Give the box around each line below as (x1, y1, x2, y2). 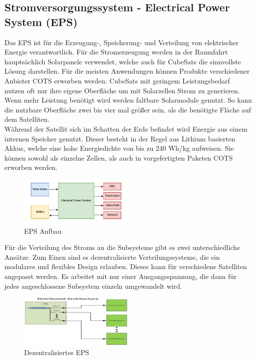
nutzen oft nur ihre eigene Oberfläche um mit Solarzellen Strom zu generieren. (4, 85, 240, 95)
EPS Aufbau (24, 225, 62, 236)
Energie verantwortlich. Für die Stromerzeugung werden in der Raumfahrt (4, 47, 228, 57)
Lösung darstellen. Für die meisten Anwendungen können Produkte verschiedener (4, 66, 250, 76)
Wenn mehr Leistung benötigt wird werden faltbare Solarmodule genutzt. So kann (4, 95, 252, 105)
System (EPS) (4, 14, 78, 29)
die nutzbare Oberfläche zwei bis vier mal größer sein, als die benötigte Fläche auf (4, 104, 251, 114)
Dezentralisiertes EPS (24, 347, 89, 357)
